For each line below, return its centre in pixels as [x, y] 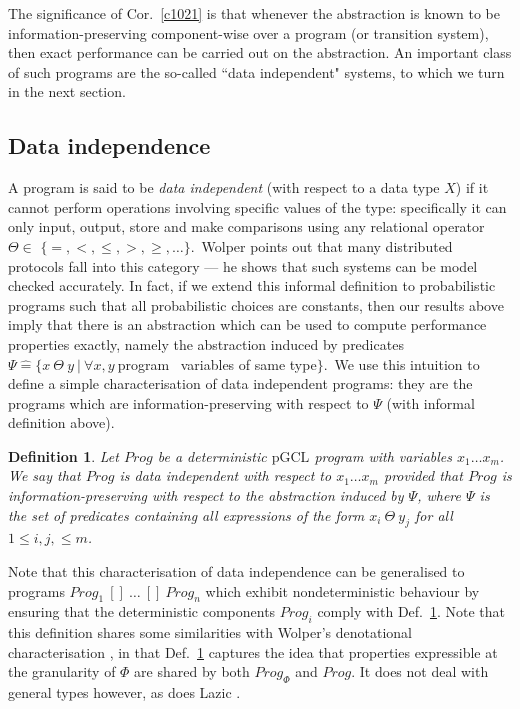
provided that [423, 475]
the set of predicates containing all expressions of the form [186, 514]
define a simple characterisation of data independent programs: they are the [240, 383]
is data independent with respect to [225, 475]
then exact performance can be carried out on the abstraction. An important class [260, 52]
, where [439, 495]
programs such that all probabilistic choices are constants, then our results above [256, 304]
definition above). [61, 422]
